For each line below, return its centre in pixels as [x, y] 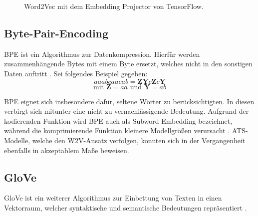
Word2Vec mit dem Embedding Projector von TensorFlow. [114, 6]
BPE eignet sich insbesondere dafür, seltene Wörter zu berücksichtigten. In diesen [129, 101]
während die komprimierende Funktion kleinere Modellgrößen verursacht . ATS [125, 130]
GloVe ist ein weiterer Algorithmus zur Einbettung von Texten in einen [113, 198]
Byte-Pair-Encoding [56, 33]
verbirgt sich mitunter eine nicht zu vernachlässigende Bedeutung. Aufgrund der [127, 111]
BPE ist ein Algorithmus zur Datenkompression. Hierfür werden [102, 54]
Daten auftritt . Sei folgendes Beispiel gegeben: [76, 73]
